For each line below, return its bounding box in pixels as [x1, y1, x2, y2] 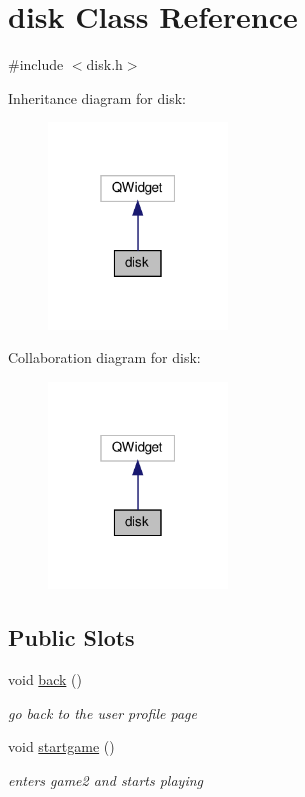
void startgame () [8, 736, 115, 757]
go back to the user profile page [8, 702, 197, 723]
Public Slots [8, 622, 135, 653]
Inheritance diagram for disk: [8, 87, 186, 108]
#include [8, 54, 64, 75]
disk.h [86, 54, 123, 75]
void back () [8, 669, 82, 690]
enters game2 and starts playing [8, 769, 204, 790]
